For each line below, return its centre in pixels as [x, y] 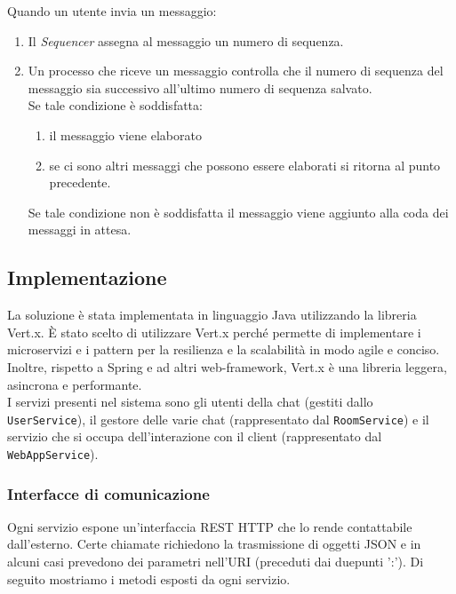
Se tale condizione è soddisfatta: [115, 105]
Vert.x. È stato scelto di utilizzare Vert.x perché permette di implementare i [214, 332]
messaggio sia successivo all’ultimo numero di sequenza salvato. [200, 87]
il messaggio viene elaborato [125, 135]
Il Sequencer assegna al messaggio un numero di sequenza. [186, 40]
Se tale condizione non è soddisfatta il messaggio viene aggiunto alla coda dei [238, 212]
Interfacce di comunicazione [108, 493]
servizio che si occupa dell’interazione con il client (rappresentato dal [195, 436]
